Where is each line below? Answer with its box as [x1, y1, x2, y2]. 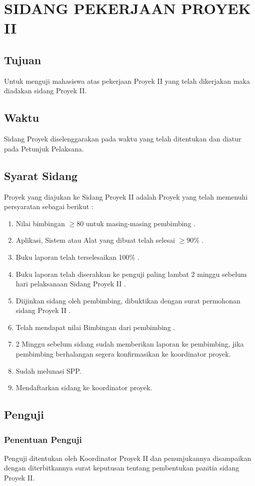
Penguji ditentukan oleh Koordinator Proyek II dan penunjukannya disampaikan [4, 452, 251, 463]
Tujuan [4, 52, 41, 67]
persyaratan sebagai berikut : [4, 201, 93, 212]
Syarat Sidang [4, 168, 78, 183]
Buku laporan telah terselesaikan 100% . [15, 251, 139, 262]
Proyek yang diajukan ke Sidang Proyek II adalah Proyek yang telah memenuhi [4, 191, 248, 202]
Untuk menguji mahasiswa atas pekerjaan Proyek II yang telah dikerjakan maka [4, 75, 250, 86]
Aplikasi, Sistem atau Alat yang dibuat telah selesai [15, 235, 175, 245]
